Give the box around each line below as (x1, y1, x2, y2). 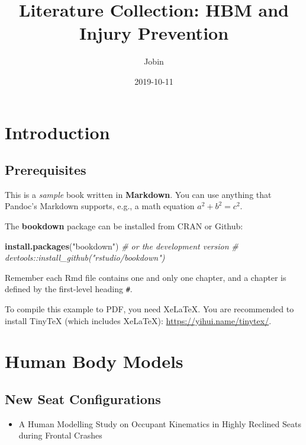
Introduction (5, 120, 110, 144)
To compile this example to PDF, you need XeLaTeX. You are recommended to (5, 303, 294, 315)
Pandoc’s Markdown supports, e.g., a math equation (5, 200, 195, 212)
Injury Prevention (79, 21, 229, 45)
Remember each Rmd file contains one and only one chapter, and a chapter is (5, 271, 286, 283)
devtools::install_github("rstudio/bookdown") (5, 251, 165, 264)
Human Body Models (5, 349, 183, 373)
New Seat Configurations (5, 390, 161, 408)
